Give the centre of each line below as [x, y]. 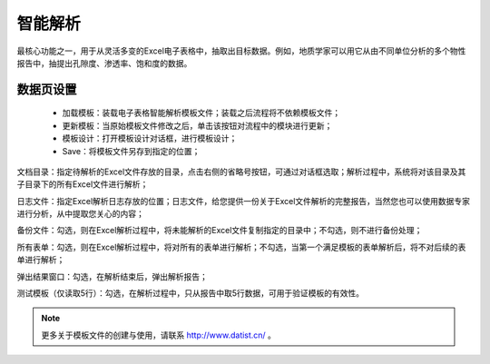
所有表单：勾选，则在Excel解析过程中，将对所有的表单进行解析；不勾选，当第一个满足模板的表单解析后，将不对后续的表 [241, 247]
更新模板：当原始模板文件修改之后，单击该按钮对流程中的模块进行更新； [197, 125]
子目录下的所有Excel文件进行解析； [83, 184]
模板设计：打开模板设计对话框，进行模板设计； [150, 138]
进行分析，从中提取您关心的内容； [80, 214]
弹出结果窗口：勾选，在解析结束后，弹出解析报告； [112, 276]
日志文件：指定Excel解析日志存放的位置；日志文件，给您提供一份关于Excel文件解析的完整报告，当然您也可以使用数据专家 [244, 201]
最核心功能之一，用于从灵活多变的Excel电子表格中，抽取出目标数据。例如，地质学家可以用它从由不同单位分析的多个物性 [241, 51]
